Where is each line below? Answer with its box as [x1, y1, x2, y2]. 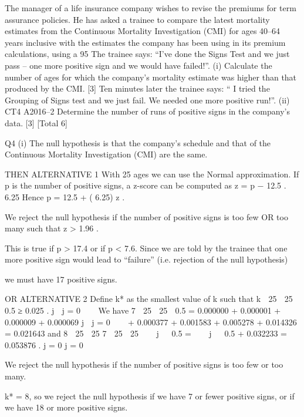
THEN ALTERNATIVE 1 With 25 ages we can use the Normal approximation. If [5, 167, 299, 180]
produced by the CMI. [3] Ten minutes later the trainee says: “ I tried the [5, 82, 270, 95]
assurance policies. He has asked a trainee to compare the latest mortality [5, 13, 270, 25]
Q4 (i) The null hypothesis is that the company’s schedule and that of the [5, 136, 271, 149]
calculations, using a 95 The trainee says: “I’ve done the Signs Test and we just [5, 48, 290, 60]
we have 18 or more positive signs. [5, 401, 128, 413]
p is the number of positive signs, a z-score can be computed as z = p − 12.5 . [5, 179, 286, 191]
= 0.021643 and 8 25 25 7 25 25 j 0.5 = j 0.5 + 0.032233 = [5, 327, 288, 339]
